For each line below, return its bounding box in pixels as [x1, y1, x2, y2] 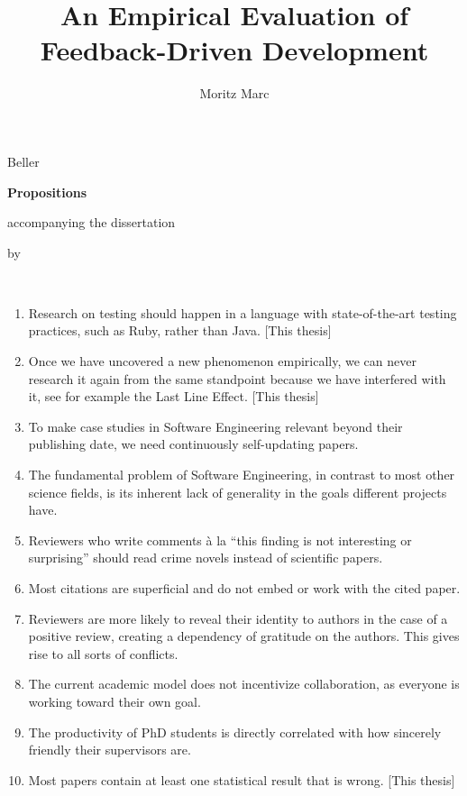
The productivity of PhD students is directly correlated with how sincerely [28, 722, 442, 741]
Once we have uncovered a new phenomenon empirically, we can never [28, 352, 417, 371]
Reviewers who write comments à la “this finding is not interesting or [28, 530, 412, 549]
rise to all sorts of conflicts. [28, 644, 179, 663]
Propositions [7, 182, 87, 201]
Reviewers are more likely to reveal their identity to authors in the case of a [28, 608, 448, 627]
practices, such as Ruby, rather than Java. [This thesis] [28, 321, 332, 340]
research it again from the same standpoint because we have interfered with [28, 369, 446, 388]
